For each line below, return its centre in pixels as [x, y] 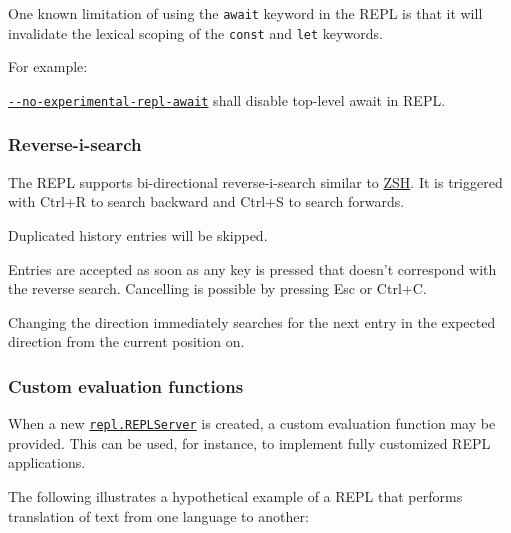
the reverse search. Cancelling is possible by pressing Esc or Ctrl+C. [217, 288]
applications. [47, 462]
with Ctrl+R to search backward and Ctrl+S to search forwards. [206, 201]
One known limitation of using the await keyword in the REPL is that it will [245, 13]
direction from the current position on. [126, 341]
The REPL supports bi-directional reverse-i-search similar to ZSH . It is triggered [255, 181]
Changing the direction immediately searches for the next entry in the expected [252, 321]
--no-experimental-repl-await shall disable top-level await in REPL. [227, 99]
